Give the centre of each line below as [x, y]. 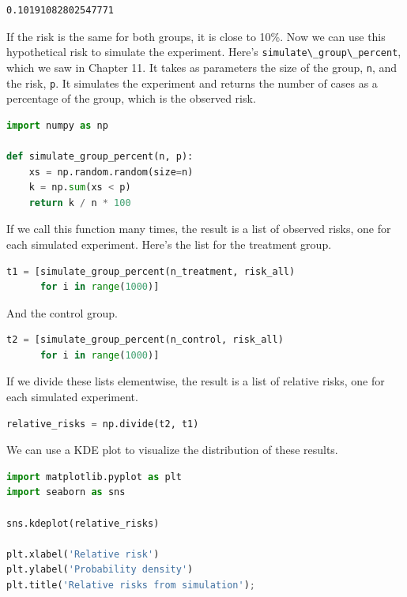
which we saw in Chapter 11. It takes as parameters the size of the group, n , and [202, 67]
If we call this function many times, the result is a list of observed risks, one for [199, 229]
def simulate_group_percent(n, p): [100, 156]
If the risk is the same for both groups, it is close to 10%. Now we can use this [196, 36]
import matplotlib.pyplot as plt [94, 477]
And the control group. [62, 312]
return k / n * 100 [80, 203]
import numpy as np [57, 125]
